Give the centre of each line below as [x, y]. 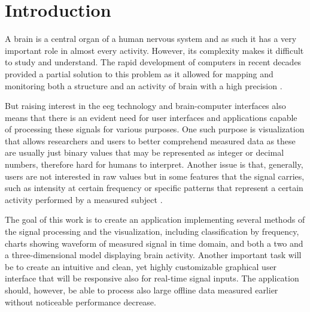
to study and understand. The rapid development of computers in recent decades [153, 62]
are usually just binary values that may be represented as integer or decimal [145, 152]
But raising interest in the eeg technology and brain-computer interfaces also [145, 106]
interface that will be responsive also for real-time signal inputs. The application [152, 278]
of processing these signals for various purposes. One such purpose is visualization [155, 129]
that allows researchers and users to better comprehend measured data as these [150, 140]
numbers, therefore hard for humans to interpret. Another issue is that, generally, [154, 164]
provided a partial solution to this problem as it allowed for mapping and [139, 73]
